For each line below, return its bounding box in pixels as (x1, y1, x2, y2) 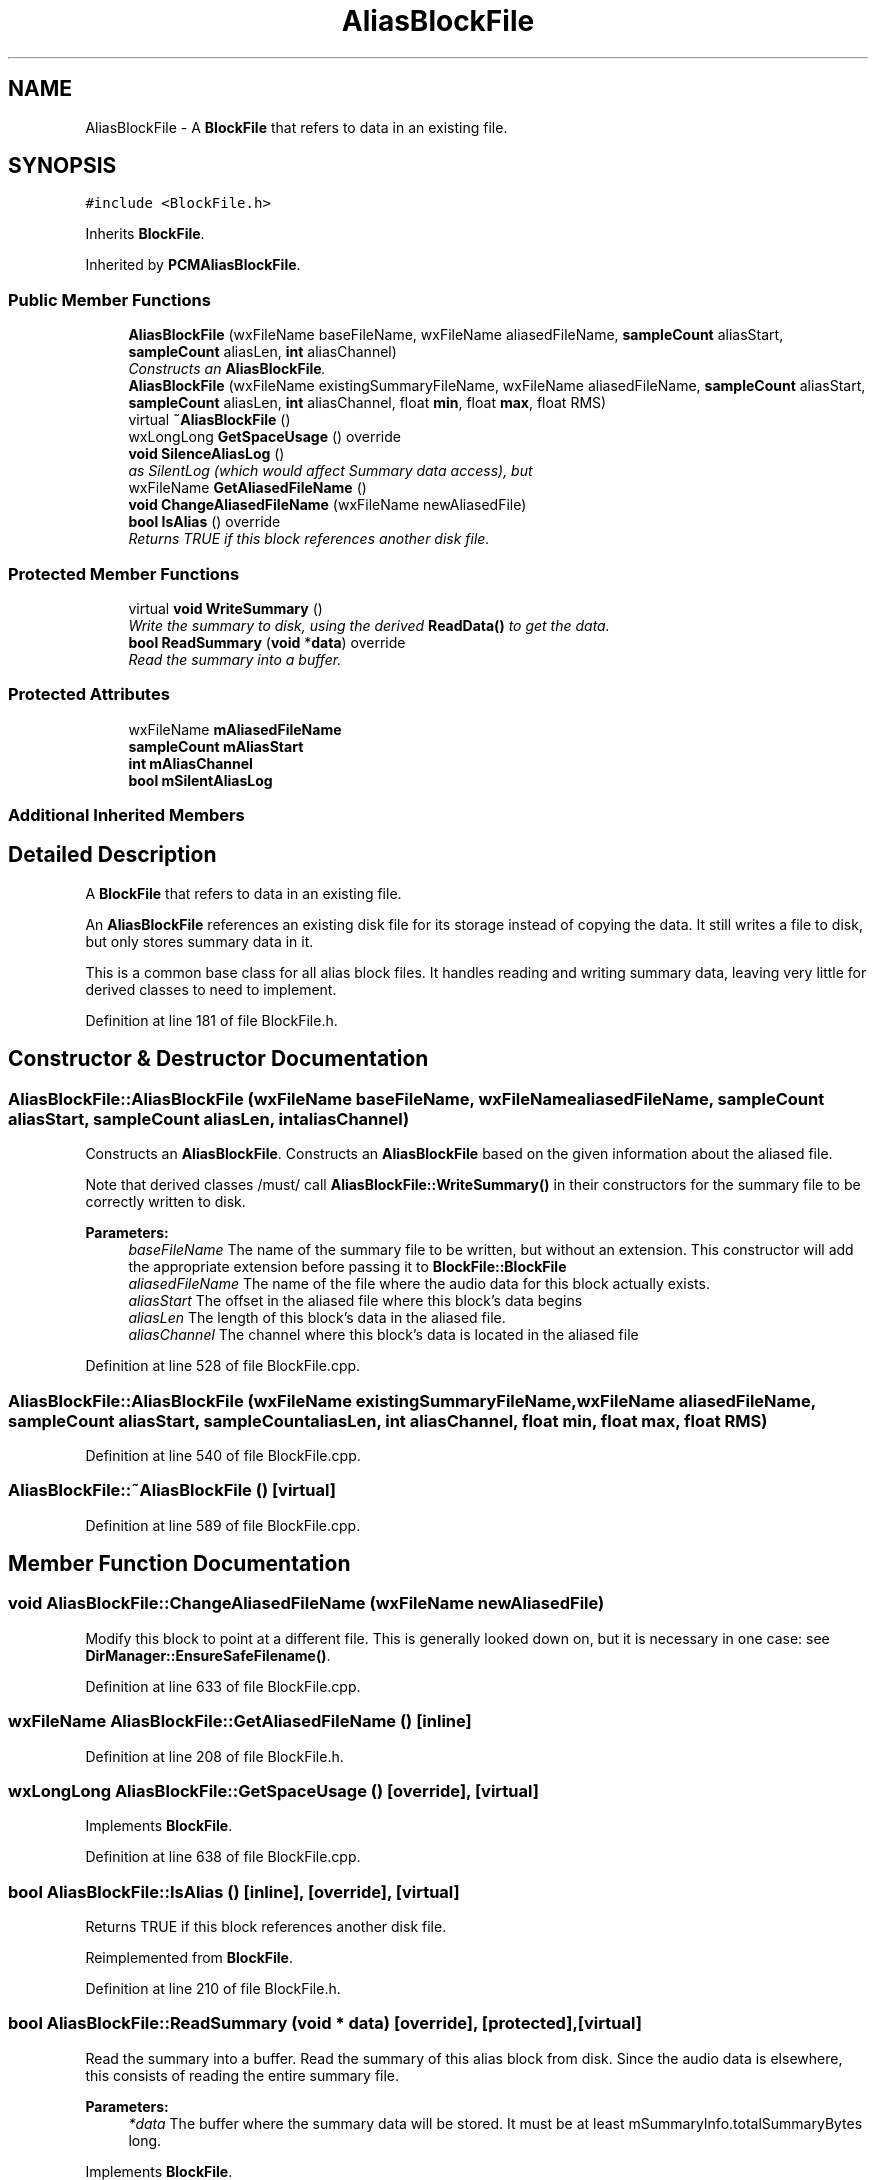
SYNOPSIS (8, 153, 117, 179)
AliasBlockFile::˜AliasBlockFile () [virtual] (8, 1480, 336, 1501)
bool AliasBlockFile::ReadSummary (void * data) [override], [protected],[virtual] (8, 2013, 642, 2034)
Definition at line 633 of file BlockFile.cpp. (85, 1677, 361, 1695)
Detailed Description (8, 842, 217, 868)
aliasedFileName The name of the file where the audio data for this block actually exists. (128, 1275, 710, 1293)
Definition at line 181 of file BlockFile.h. (85, 1011, 338, 1029)
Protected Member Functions (8, 563, 240, 584)
